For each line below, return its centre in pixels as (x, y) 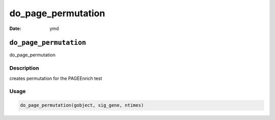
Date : (15, 28)
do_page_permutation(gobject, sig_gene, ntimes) (82, 105)
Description (24, 68)
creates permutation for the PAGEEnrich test (56, 78)
